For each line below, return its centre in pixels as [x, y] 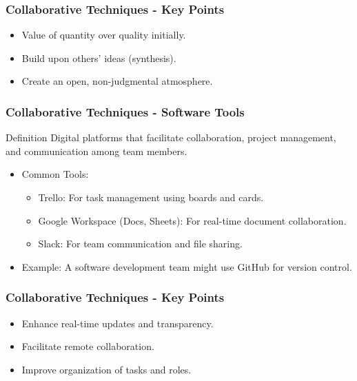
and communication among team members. [96, 151]
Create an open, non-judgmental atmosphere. [117, 81]
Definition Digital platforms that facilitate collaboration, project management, [171, 137]
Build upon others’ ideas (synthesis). [99, 58]
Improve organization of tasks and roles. [106, 369]
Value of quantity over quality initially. [104, 35]
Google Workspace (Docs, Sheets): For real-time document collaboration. [192, 220]
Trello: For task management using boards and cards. [151, 197]
